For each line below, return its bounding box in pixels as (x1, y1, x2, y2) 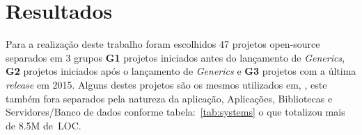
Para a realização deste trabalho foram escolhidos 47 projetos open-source (6, 37, 320, 51)
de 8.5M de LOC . (6, 118, 81, 132)
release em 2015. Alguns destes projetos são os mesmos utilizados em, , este (6, 77, 327, 91)
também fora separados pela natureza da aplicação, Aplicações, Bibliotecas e (6, 91, 333, 105)
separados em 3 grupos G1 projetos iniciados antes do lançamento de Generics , (6, 50, 345, 64)
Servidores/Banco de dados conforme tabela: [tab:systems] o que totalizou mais (6, 105, 345, 119)
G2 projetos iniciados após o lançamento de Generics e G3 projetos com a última (6, 64, 356, 78)
